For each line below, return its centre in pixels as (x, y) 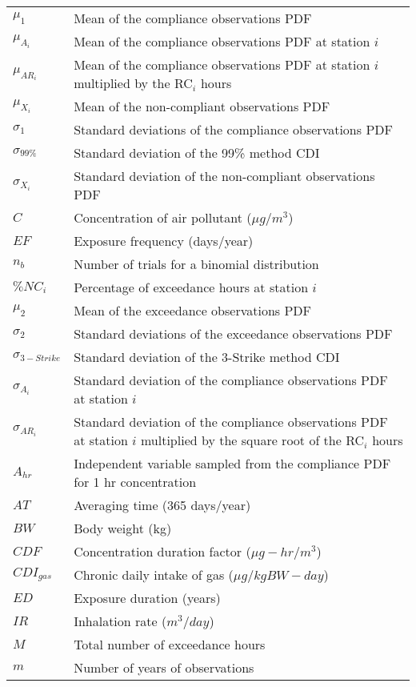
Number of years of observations (164, 667)
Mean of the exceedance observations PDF (192, 310)
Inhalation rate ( (120, 621)
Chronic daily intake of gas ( (154, 575)
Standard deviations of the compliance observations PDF (233, 129)
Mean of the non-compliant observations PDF (202, 106)
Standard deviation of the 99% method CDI (197, 153)
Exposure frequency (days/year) (164, 241)
